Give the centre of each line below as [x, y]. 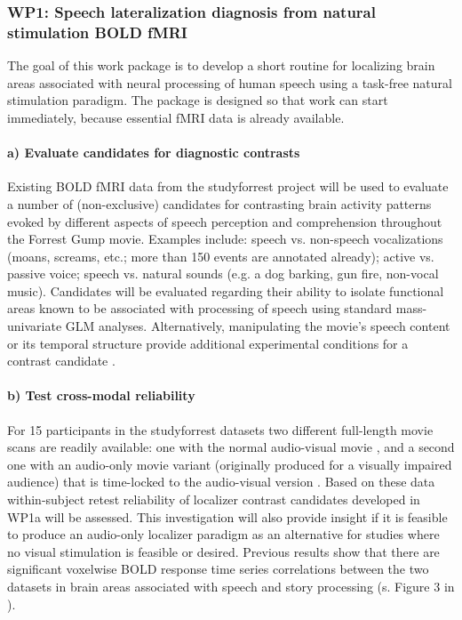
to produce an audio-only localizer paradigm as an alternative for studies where [223, 534]
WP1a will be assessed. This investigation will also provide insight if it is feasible [227, 516]
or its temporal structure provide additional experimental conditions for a [208, 343]
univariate [35, 326]
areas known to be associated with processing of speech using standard [200, 308]
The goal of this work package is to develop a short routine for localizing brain [221, 65]
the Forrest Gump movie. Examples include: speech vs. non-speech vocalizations [225, 239]
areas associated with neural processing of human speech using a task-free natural [230, 82]
